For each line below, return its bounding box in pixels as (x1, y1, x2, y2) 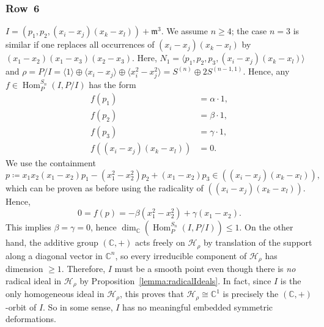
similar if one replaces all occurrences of (6, 38, 155, 51)
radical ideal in (6, 274, 62, 287)
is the (280, 274, 301, 287)
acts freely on (135, 236, 185, 249)
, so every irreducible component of (115, 249, 247, 262)
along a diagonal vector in (6, 249, 103, 262)
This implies (6, 221, 51, 233)
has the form (89, 78, 136, 91)
